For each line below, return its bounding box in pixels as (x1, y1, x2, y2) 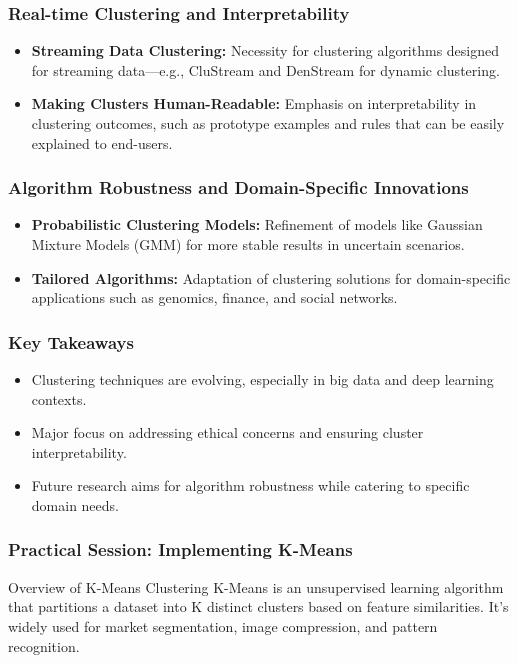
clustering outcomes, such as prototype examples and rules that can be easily (31, 113, 505, 133)
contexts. (31, 388, 87, 409)
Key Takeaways (8, 329, 134, 354)
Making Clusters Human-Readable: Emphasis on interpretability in (31, 93, 477, 114)
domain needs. (31, 494, 119, 515)
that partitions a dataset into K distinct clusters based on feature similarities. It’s (8, 596, 509, 617)
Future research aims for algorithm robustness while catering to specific (31, 475, 470, 496)
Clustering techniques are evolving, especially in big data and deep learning (31, 369, 494, 389)
